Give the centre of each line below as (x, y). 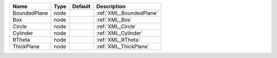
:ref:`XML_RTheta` (118, 40)
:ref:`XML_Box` (114, 20)
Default (81, 6)
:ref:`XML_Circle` (116, 26)
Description (111, 6)
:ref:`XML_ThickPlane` (123, 47)
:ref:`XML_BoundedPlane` (127, 13)
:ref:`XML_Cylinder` (120, 33)
